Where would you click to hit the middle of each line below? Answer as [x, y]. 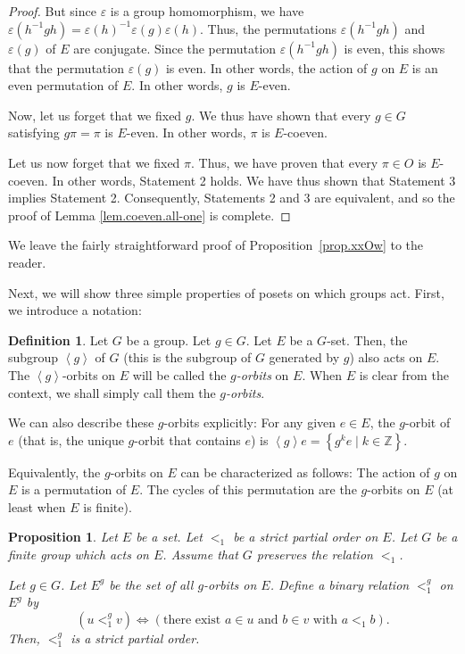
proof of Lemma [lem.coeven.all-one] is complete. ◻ [149, 215]
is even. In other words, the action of [266, 67]
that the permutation [66, 67]
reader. [27, 262]
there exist [192, 620]
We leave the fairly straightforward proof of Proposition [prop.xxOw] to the [216, 245]
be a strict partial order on [306, 537]
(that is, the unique [71, 439]
